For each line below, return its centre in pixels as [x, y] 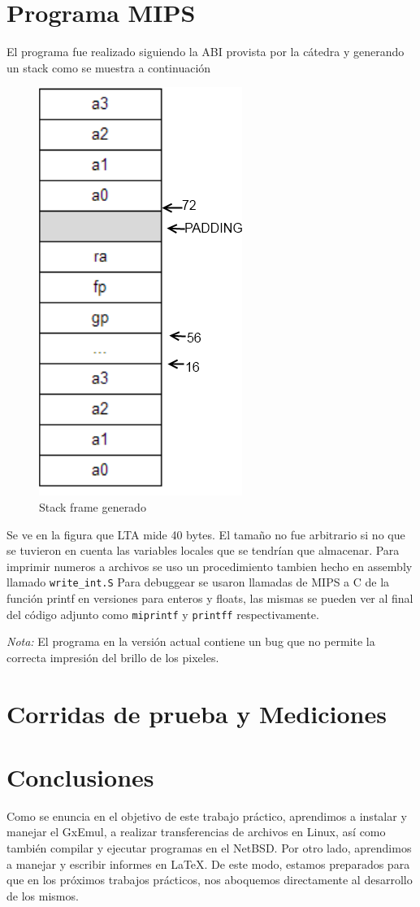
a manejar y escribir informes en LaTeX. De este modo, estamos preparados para [208, 863]
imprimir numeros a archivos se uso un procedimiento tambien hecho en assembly [210, 566]
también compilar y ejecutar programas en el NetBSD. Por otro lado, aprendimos [209, 848]
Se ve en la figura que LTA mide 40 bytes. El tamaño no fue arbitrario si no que [206, 534]
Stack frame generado [93, 506]
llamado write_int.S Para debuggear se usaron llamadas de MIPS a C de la [198, 582]
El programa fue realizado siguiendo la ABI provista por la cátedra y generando [206, 52]
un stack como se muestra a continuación [109, 67]
